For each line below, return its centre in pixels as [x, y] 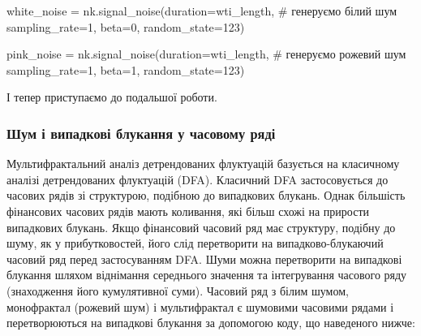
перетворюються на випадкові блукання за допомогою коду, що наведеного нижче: [211, 323]
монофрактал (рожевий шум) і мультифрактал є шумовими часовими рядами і [200, 306]
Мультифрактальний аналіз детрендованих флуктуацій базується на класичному [203, 164]
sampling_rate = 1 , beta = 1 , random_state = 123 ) [126, 69]
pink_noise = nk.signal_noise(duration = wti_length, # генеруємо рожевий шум [206, 54]
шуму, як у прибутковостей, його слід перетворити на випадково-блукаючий [195, 243]
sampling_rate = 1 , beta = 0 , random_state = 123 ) [126, 26]
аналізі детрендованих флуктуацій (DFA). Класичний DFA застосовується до [198, 179]
